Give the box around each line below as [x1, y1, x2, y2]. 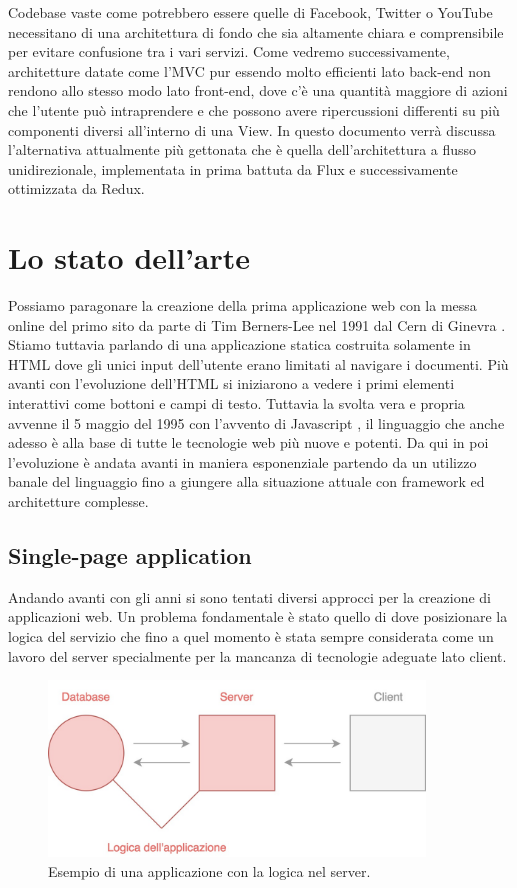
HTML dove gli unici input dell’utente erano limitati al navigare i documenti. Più [8, 353, 509, 374]
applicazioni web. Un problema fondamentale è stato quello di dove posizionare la [8, 606, 508, 627]
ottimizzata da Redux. [8, 178, 145, 199]
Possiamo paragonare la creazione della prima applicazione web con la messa [8, 295, 477, 316]
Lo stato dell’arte [8, 237, 251, 278]
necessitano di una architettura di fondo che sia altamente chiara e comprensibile [8, 21, 504, 42]
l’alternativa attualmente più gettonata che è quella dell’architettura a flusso [8, 139, 477, 160]
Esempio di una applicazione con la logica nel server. [48, 860, 371, 881]
